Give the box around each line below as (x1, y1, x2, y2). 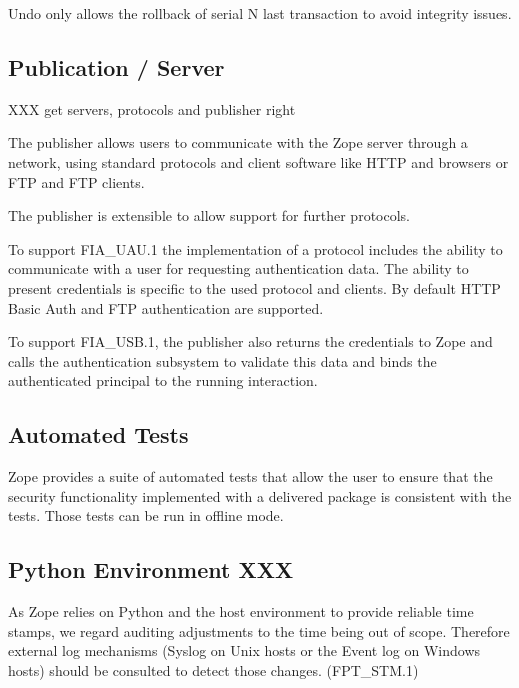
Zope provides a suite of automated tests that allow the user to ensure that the (8, 466, 493, 487)
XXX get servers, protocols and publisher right (8, 98, 296, 119)
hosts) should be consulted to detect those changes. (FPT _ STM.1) (8, 659, 419, 680)
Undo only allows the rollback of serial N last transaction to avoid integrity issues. (8, 3, 512, 23)
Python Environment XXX (8, 554, 294, 585)
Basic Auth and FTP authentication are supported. (8, 297, 324, 318)
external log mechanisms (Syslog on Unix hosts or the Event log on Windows (8, 640, 481, 661)
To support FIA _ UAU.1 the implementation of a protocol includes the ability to (8, 238, 503, 259)
